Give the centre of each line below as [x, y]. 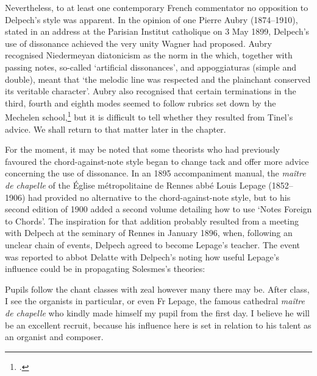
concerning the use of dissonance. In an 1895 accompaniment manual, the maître [155, 173]
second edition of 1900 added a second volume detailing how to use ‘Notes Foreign [158, 209]
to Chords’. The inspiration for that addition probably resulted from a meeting [152, 221]
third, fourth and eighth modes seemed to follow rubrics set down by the [141, 103]
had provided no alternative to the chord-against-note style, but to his [159, 197]
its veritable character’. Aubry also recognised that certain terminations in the [151, 91]
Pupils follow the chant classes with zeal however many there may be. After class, [157, 289]
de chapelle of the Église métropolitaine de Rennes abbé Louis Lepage [135, 185]
